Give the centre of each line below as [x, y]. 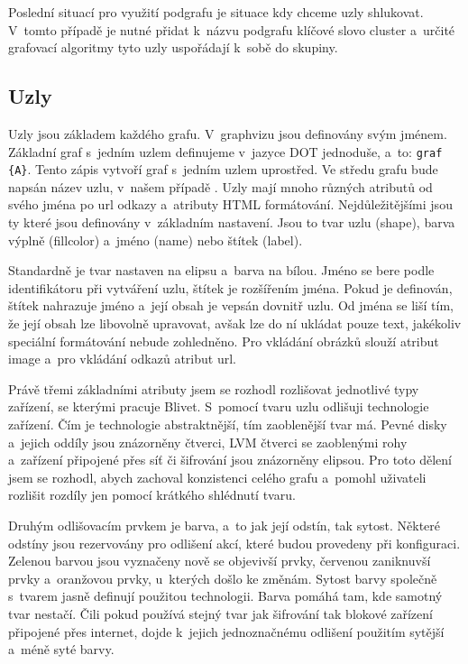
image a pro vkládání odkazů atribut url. [122, 359]
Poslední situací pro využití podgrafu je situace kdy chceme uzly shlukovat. [216, 12]
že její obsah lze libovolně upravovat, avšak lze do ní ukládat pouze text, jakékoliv [235, 323]
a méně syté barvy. [61, 649]
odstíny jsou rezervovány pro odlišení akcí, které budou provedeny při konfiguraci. [234, 543]
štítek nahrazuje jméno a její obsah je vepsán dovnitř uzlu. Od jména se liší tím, [231, 305]
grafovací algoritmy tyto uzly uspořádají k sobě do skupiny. [173, 47]
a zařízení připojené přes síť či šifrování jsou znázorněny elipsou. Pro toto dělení [230, 460]
